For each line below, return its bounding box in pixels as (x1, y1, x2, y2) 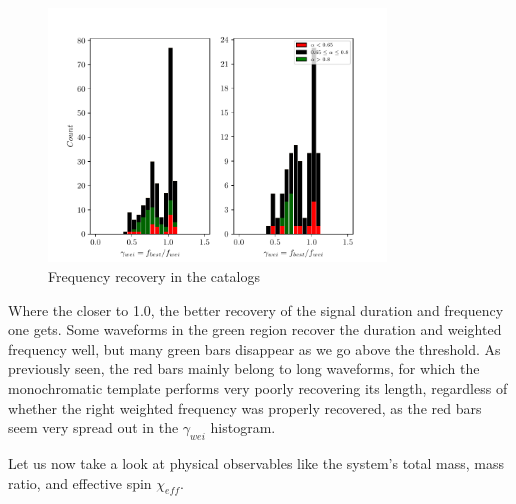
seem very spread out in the (8, 417, 179, 438)
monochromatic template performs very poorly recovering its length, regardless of (8, 377, 508, 398)
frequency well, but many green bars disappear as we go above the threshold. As (8, 338, 501, 359)
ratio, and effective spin (8, 472, 152, 493)
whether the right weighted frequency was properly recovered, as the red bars (8, 397, 482, 418)
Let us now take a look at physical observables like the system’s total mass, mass (8, 452, 505, 473)
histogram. (210, 417, 276, 438)
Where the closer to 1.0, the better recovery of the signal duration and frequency (8, 299, 504, 320)
